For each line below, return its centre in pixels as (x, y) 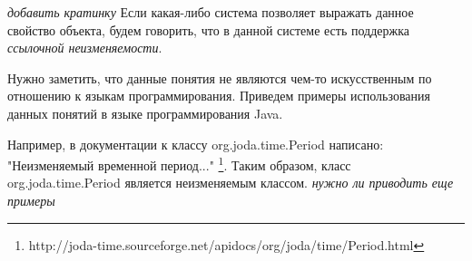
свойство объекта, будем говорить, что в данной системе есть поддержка (208, 29)
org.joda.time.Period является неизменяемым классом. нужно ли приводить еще (231, 183)
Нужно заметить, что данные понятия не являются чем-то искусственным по (220, 77)
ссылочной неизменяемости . (85, 48)
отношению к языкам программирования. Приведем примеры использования (219, 96)
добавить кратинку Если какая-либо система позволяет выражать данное (211, 12)
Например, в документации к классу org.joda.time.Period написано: (196, 144)
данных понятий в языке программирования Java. (145, 113)
